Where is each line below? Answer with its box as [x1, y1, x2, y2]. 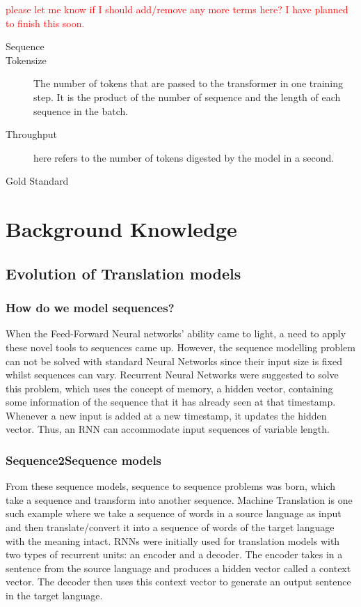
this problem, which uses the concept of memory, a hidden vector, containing [6, 381, 333, 395]
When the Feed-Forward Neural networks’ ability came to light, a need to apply [6, 326, 346, 341]
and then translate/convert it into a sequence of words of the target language [6, 520, 335, 535]
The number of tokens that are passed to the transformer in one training [33, 76, 344, 91]
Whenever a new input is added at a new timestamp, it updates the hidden [6, 408, 327, 422]
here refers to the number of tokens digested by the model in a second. [33, 150, 335, 164]
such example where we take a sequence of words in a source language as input [6, 506, 342, 521]
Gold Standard [6, 174, 69, 188]
